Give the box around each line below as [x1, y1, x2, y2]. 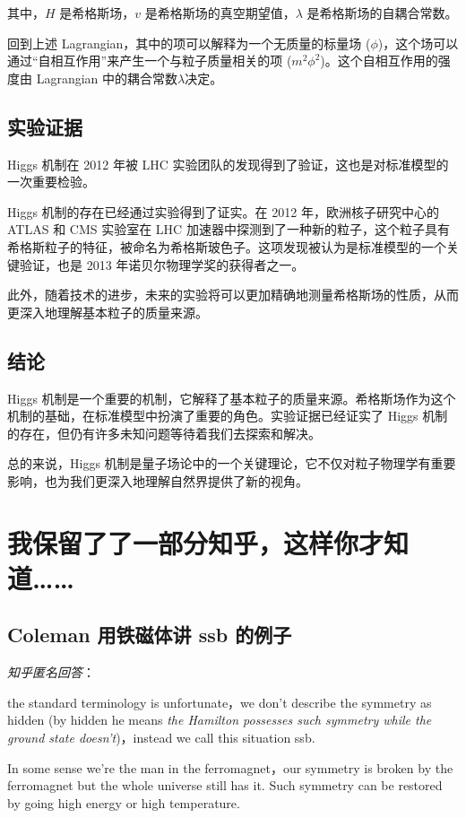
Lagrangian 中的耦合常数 [36, 68, 178, 87]
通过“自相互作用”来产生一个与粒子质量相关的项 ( [7, 51, 292, 70]
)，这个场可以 [377, 33, 459, 52]
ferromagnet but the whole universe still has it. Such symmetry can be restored [7, 776, 443, 795]
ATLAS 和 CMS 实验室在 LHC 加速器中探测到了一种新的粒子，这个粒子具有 [7, 220, 450, 239]
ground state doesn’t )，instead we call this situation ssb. [7, 728, 315, 747]
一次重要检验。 [7, 172, 95, 191]
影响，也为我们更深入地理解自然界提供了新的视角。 [7, 471, 308, 490]
